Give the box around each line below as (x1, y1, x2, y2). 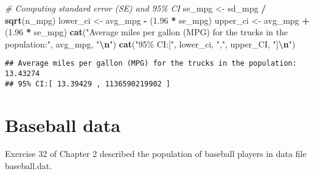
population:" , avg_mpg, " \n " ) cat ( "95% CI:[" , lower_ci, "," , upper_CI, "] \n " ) (5, 37, 296, 50)
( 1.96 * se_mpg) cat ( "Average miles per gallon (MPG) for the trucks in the (5, 26, 288, 38)
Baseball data (5, 112, 120, 137)
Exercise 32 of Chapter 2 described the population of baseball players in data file (5, 147, 307, 160)
